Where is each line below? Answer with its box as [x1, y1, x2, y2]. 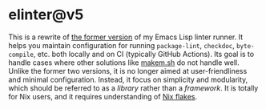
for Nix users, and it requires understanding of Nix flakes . [8, 91, 198, 101]
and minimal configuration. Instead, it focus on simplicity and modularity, [8, 75, 248, 84]
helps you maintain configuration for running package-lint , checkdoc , [8, 40, 235, 50]
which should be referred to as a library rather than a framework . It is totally [8, 83, 259, 93]
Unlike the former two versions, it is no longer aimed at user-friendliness [8, 66, 248, 75]
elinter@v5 [8, 6, 84, 24]
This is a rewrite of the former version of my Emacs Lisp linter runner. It [8, 32, 243, 42]
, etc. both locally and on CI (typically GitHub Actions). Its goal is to [33, 49, 255, 59]
